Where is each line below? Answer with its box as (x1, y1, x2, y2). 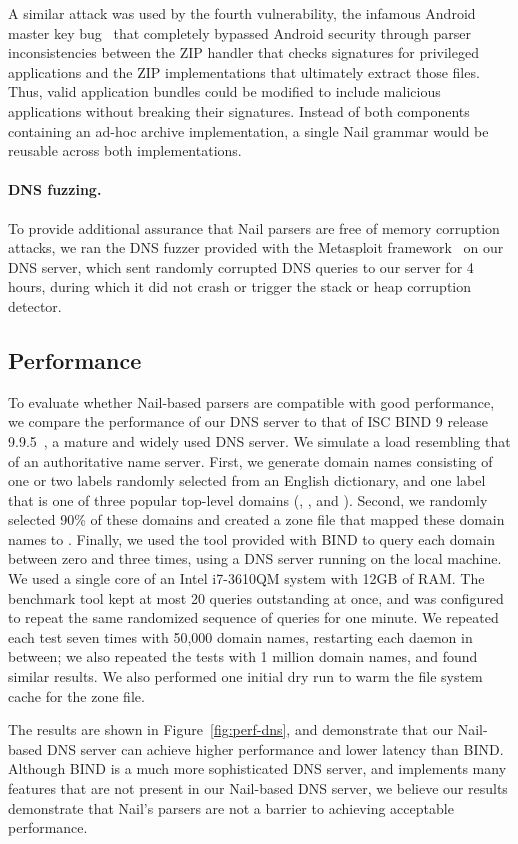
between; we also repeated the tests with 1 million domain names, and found (8, 646, 478, 667)
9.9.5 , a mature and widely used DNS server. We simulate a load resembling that (8, 430, 511, 451)
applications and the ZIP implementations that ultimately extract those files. (8, 61, 480, 82)
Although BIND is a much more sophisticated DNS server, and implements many (8, 758, 507, 779)
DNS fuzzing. (8, 179, 102, 200)
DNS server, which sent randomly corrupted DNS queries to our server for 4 (8, 256, 474, 277)
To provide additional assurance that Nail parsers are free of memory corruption (8, 217, 500, 238)
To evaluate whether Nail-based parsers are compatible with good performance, (8, 391, 495, 412)
